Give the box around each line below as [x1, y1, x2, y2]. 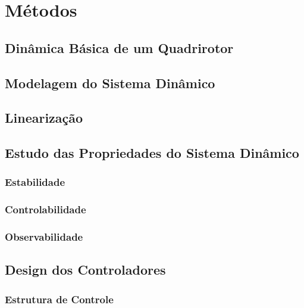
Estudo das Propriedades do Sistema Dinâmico [5, 144, 299, 162]
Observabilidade [5, 229, 83, 244]
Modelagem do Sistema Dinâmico [5, 73, 215, 92]
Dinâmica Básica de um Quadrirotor [5, 38, 234, 57]
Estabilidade [5, 175, 65, 189]
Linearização [5, 108, 83, 127]
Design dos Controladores [5, 260, 166, 279]
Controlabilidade [5, 202, 86, 217]
